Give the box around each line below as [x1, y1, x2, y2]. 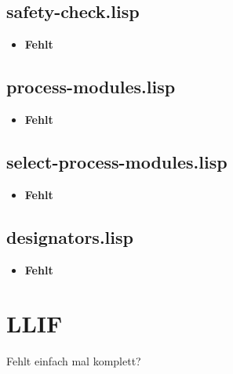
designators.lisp [6, 224, 133, 249]
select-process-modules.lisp [6, 149, 228, 173]
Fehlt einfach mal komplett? [6, 353, 141, 369]
